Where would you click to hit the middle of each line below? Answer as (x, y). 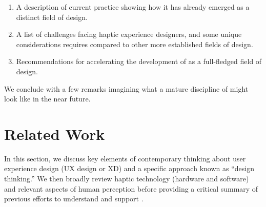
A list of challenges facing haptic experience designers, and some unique (129, 34)
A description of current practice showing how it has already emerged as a (133, 7)
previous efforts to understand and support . (74, 199)
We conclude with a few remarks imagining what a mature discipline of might (126, 88)
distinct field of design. (52, 17)
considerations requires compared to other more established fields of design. (135, 44)
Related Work (55, 133)
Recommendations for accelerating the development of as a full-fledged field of (139, 61)
